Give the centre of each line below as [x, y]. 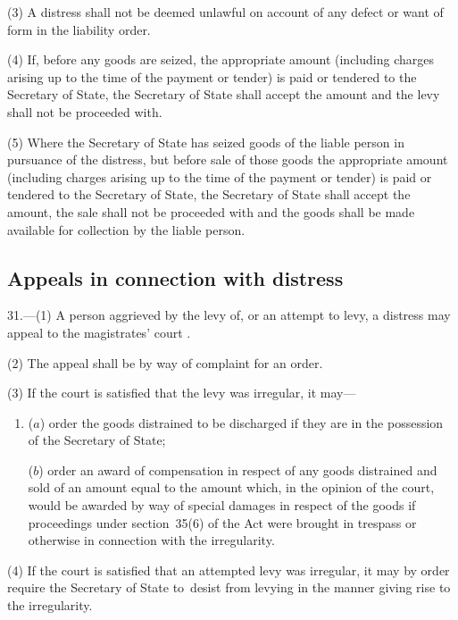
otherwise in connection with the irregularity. [151, 540]
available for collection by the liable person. [126, 229]
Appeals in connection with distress [175, 277]
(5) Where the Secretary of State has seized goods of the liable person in [206, 142]
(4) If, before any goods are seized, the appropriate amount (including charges [221, 59]
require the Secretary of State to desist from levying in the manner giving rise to [229, 587]
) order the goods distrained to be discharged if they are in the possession [241, 422]
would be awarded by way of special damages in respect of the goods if [222, 505]
